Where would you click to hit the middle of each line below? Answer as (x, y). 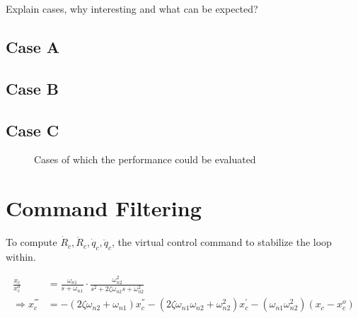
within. (21, 256)
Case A (33, 46)
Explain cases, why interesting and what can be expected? (132, 8)
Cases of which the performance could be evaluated (145, 159)
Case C (33, 130)
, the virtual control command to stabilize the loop (222, 242)
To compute (31, 242)
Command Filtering (104, 208)
